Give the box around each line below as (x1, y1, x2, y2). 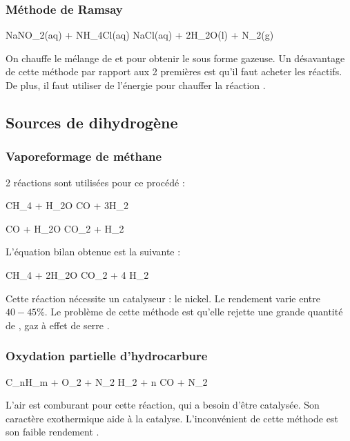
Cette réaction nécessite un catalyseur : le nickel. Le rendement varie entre (6, 291, 320, 305)
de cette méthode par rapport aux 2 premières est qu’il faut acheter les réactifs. (6, 64, 342, 79)
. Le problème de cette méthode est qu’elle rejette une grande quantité (44, 304, 343, 319)
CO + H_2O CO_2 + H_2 (6, 221, 124, 235)
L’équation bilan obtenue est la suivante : (6, 244, 181, 259)
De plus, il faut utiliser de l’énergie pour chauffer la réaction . (6, 78, 266, 92)
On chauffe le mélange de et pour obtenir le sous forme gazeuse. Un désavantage (6, 50, 345, 65)
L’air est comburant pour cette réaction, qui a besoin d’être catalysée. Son (6, 398, 320, 412)
